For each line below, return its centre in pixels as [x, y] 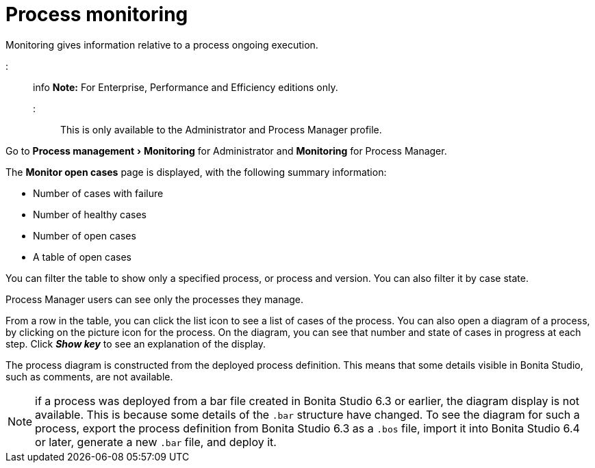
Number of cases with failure [98, 193]
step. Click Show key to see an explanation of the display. [136, 343]
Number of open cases [85, 235]
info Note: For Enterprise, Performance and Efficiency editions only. [186, 87]
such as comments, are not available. [89, 376]
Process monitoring [97, 14]
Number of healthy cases [90, 214]
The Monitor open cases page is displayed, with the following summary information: [196, 172]
